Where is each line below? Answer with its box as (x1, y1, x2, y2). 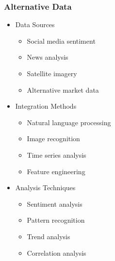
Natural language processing (27, 117, 111, 127)
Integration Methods (15, 101, 77, 111)
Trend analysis (27, 231, 70, 241)
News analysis (27, 52, 68, 62)
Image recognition (27, 133, 80, 144)
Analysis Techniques (15, 182, 76, 193)
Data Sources (15, 19, 55, 30)
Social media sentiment (27, 35, 96, 46)
